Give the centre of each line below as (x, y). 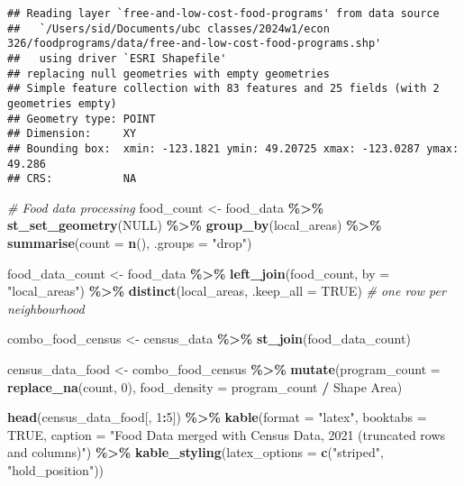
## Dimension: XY (72, 134)
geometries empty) (62, 103)
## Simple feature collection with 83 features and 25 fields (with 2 (223, 89)
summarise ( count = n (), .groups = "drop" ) (130, 243)
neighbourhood (46, 308)
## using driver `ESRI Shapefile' (117, 58)
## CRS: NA (72, 179)
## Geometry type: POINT (82, 119)
